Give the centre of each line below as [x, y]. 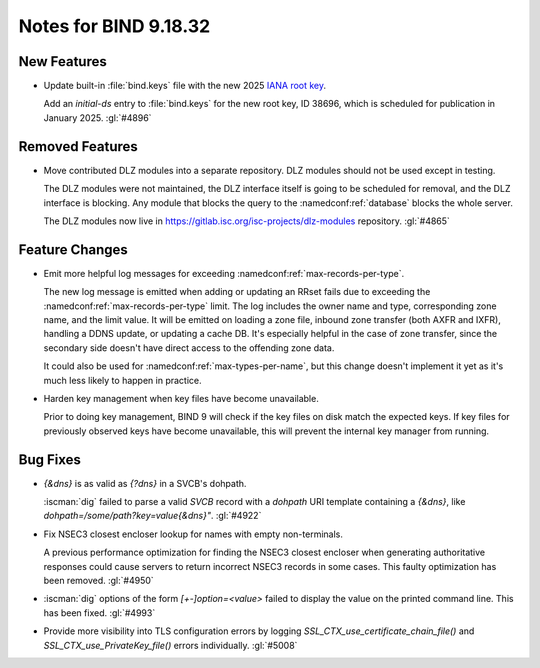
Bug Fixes [50, 459]
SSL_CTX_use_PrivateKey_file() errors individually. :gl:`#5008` [170, 645]
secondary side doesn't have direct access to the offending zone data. [189, 347]
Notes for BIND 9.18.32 [114, 26]
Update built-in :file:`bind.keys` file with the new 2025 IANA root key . [185, 86]
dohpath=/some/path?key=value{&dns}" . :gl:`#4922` [152, 516]
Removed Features [78, 146]
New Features [62, 61]
